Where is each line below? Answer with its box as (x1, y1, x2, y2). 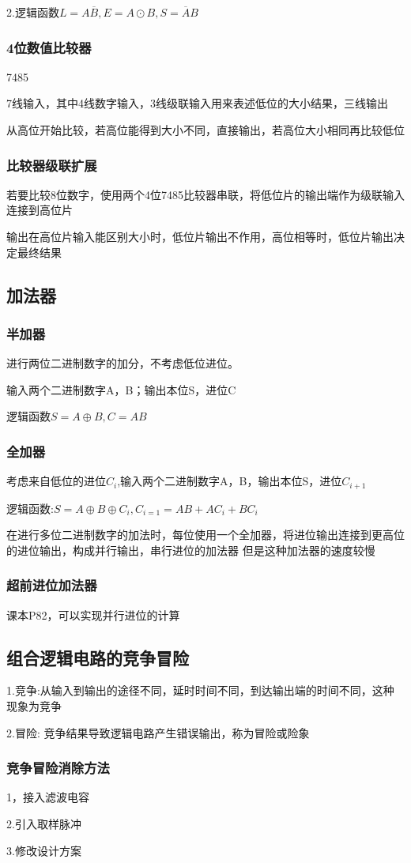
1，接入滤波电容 (6, 789, 89, 805)
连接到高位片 (6, 202, 73, 218)
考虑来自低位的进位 (6, 473, 106, 489)
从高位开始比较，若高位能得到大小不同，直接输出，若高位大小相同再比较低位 (6, 122, 405, 138)
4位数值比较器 (6, 37, 92, 57)
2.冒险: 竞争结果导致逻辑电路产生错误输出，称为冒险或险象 (6, 724, 310, 741)
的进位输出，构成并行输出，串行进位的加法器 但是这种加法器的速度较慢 (6, 541, 375, 558)
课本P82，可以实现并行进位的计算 (6, 606, 180, 623)
